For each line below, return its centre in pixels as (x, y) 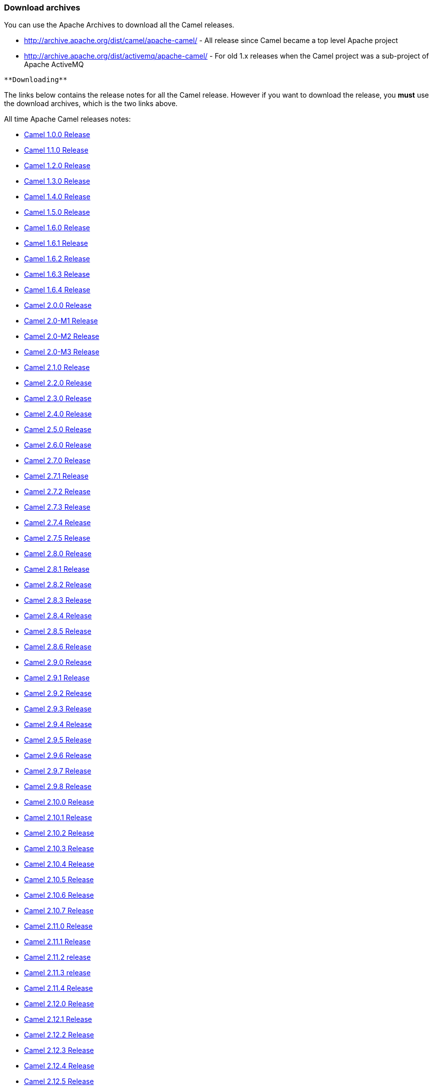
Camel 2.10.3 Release (59, 849)
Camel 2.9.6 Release (58, 756)
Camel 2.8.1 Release (57, 569)
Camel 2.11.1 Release (57, 942)
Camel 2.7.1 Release (56, 476)
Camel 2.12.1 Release (58, 1019)
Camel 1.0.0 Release (57, 135)
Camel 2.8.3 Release (58, 600)
